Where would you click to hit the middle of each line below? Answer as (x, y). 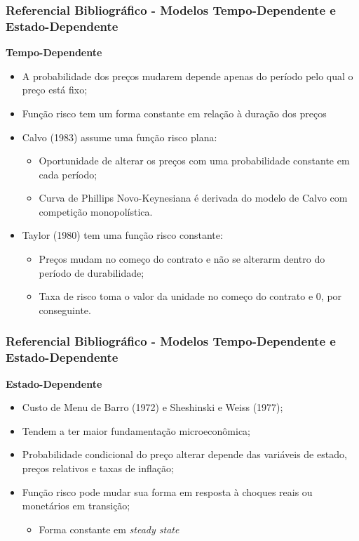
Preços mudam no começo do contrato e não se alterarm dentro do (182, 259)
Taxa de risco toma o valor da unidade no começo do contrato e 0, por (190, 296)
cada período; (68, 174)
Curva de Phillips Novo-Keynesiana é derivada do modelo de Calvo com (193, 198)
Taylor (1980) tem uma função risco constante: (122, 235)
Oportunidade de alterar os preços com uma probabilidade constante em (194, 161)
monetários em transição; (76, 506)
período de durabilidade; (92, 272)
